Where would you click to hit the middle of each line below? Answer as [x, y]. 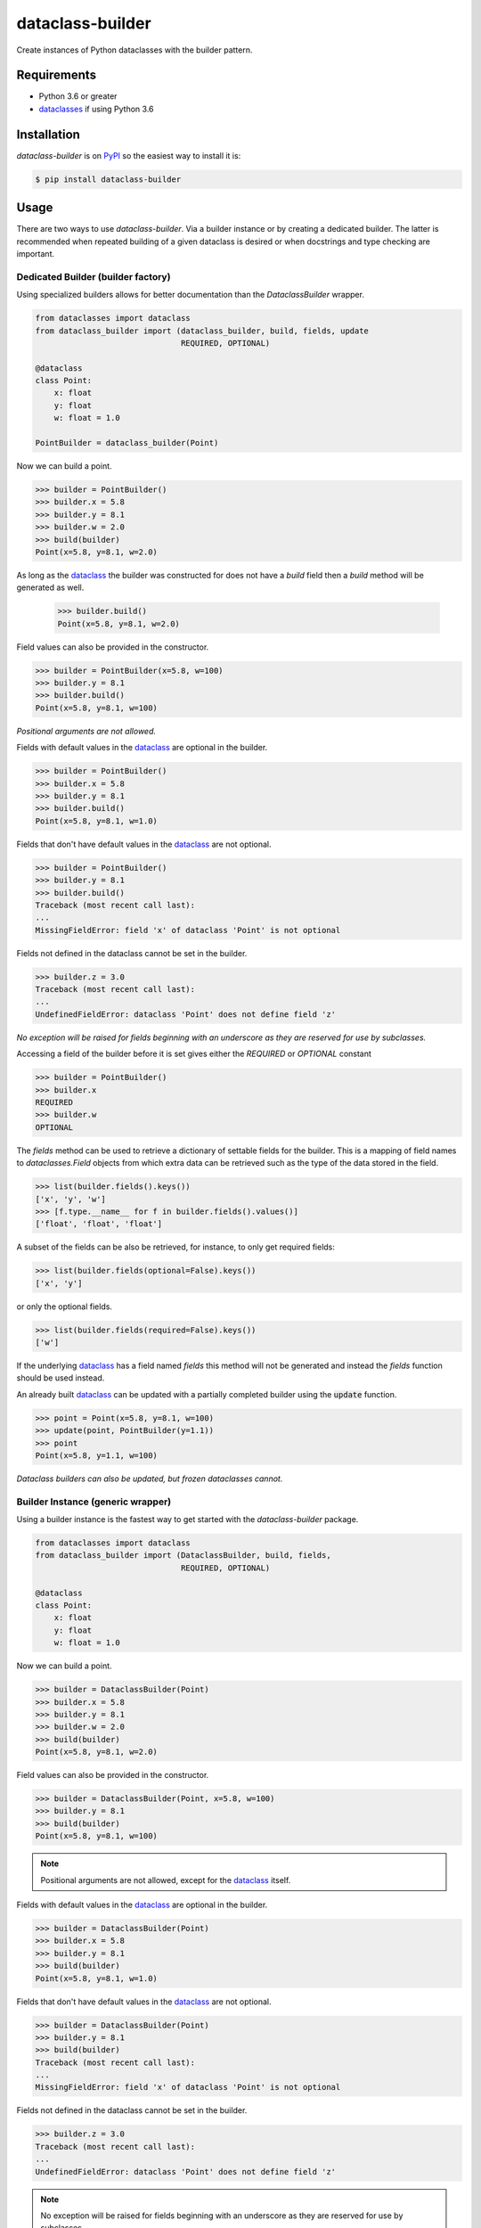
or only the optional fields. [65, 1306]
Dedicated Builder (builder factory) [94, 276]
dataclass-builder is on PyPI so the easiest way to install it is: [129, 155]
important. [36, 254]
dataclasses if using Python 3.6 [97, 109]
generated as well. [50, 587]
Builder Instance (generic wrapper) [94, 1502]
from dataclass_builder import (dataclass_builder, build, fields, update [202, 331]
